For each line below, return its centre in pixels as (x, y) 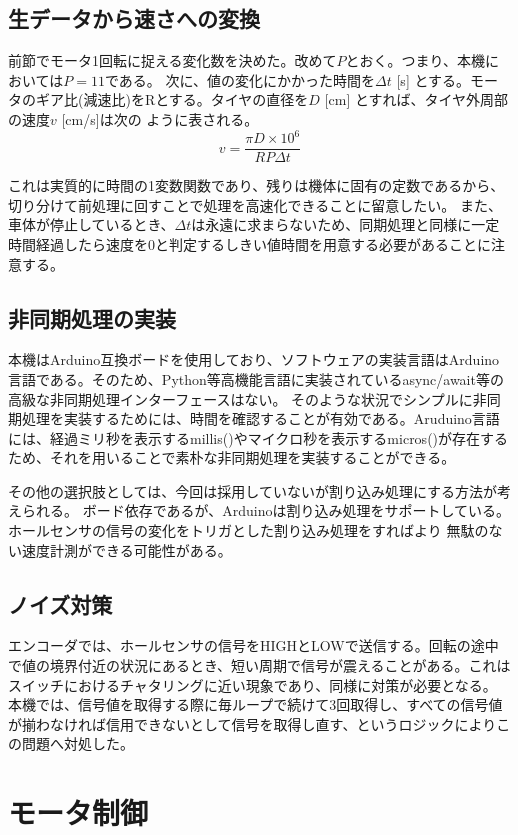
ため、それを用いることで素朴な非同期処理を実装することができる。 (232, 457)
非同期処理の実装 (92, 317)
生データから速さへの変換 (134, 18)
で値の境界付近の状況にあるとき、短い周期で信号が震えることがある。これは (259, 665)
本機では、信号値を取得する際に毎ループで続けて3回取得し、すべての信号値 (255, 704)
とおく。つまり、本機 (415, 60)
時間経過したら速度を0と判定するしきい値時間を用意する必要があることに (249, 243)
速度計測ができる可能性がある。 (126, 549)
